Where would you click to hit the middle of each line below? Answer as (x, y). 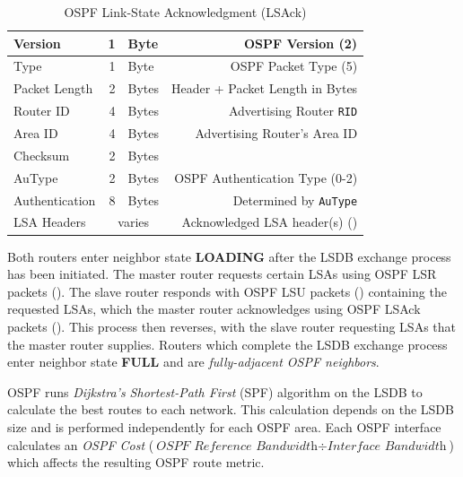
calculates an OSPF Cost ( (81, 444)
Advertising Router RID (293, 111)
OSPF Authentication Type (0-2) (266, 177)
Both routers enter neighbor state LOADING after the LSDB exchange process (229, 256)
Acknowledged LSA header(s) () (270, 222)
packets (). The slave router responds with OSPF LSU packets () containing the (227, 291)
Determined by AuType (295, 199)
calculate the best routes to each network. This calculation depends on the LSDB (231, 409)
